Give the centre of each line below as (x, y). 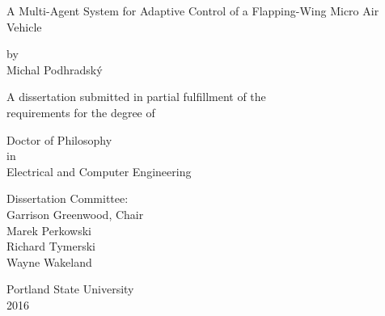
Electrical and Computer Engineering (99, 171)
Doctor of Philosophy (59, 139)
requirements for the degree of (81, 112)
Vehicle (24, 26)
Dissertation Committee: (68, 198)
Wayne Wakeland (49, 261)
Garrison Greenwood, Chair (75, 214)
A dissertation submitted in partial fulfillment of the (136, 97)
